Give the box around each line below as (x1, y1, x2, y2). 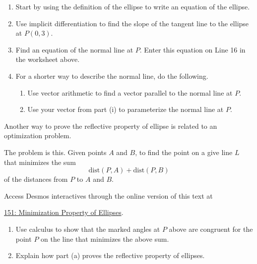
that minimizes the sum (4, 157, 76, 167)
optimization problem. (4, 130, 71, 141)
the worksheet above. (15, 54, 80, 64)
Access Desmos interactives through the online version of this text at (4, 190, 213, 201)
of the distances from (4, 174, 68, 184)
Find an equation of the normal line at (15, 44, 133, 54)
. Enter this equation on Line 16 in (139, 44, 246, 54)
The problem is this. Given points (4, 147, 107, 157)
